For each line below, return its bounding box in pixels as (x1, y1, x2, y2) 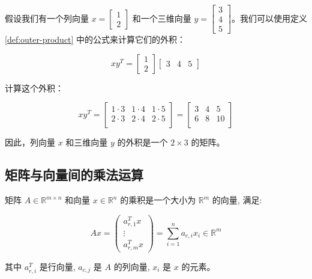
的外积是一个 (117, 136, 168, 149)
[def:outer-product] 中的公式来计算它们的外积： (5, 33, 186, 46)
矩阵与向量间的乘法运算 (5, 165, 143, 184)
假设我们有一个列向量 (5, 11, 89, 24)
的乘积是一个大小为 (120, 194, 196, 206)
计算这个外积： (5, 81, 64, 94)
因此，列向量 (5, 136, 55, 149)
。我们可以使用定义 (231, 11, 307, 24)
